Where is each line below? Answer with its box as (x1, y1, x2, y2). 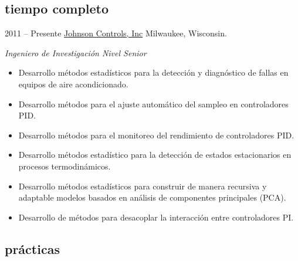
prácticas (5, 239, 60, 257)
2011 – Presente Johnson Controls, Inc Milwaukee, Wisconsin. (5, 27, 227, 39)
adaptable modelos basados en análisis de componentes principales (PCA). (18, 191, 286, 204)
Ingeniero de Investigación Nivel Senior (5, 46, 147, 59)
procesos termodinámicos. (18, 160, 111, 172)
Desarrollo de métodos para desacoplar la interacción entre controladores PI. (18, 211, 294, 223)
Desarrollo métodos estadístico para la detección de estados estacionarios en (18, 148, 292, 161)
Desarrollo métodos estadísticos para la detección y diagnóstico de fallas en (18, 66, 289, 79)
